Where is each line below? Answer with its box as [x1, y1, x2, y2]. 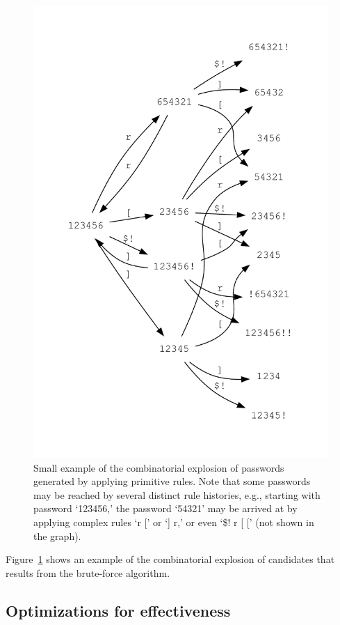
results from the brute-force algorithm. [6, 565, 170, 580]
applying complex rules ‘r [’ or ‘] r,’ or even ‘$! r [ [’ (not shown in [33, 514, 314, 529]
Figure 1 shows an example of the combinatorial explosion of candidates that [6, 552, 335, 566]
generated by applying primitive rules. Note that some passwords [33, 474, 311, 488]
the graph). [33, 528, 81, 543]
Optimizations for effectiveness [6, 599, 231, 621]
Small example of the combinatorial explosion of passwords [33, 460, 284, 474]
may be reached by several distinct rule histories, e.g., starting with [33, 487, 321, 502]
